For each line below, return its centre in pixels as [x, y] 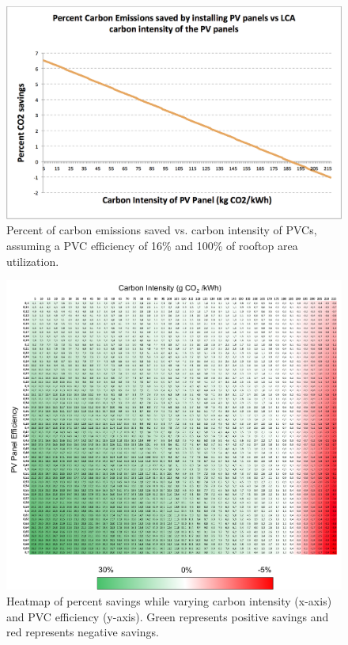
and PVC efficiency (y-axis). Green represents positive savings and [168, 616]
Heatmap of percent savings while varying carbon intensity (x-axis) [169, 600]
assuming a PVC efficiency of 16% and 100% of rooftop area [152, 245]
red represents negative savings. [83, 632]
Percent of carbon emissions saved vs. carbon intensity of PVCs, [162, 230]
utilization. [33, 261]
